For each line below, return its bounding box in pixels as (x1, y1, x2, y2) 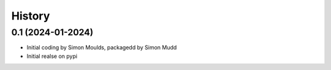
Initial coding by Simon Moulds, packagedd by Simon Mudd (26, 44, 177, 51)
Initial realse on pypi (26, 52, 78, 60)
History (11, 9, 50, 23)
